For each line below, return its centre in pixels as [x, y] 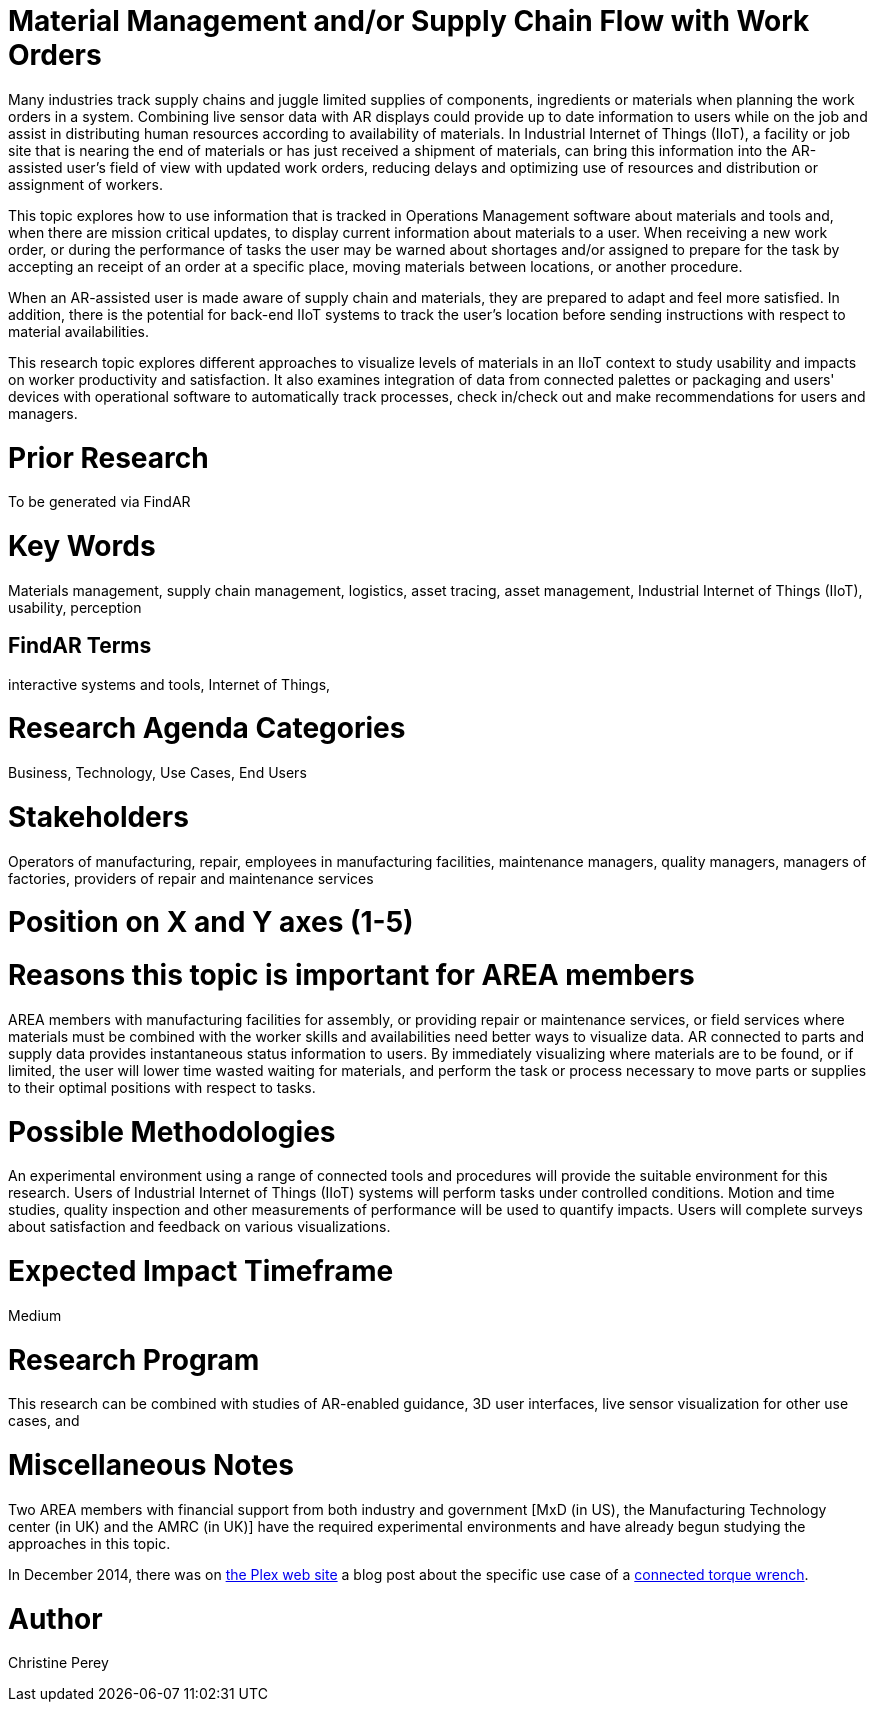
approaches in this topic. [89, 1543]
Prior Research [108, 457]
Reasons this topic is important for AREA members [351, 975]
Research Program [134, 1359]
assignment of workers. [85, 184]
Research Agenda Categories [207, 728]
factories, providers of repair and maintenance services [191, 878]
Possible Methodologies [172, 1131]
